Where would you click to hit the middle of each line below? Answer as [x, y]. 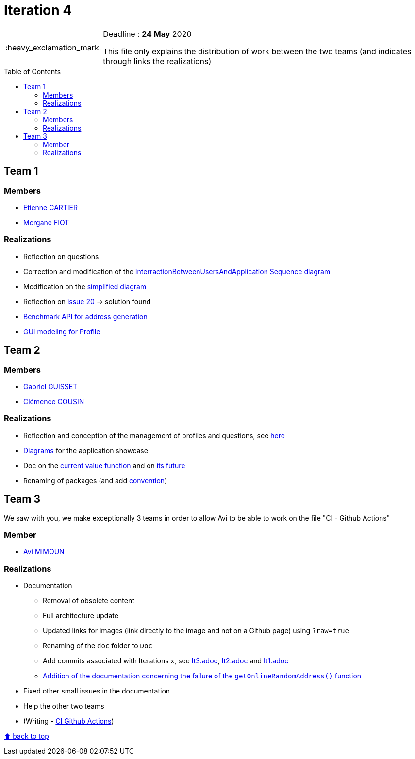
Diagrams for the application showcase [86, 450]
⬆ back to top [26, 736]
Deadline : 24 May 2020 [147, 34]
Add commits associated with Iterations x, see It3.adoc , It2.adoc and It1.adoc [166, 661]
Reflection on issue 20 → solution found [87, 301]
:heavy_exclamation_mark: [53, 47]
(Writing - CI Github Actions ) [69, 721]
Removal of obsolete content [89, 601]
